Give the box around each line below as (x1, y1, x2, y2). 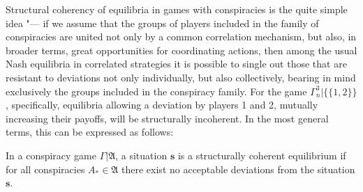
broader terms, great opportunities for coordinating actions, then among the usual (6, 42, 357, 57)
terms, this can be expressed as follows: (6, 125, 174, 139)
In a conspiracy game (6, 147, 96, 162)
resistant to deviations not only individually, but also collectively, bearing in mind (6, 70, 356, 84)
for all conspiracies (6, 161, 85, 176)
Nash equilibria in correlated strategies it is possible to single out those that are (6, 56, 347, 71)
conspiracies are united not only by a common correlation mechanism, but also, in (6, 29, 357, 44)
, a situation (115, 147, 168, 162)
